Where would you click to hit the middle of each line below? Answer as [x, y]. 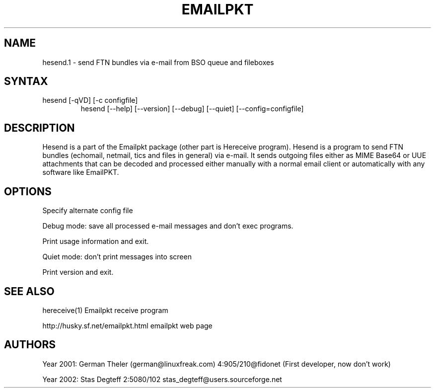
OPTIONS [28, 191]
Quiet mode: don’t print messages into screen [117, 257]
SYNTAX [26, 81]
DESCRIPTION [39, 128]
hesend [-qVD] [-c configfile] [90, 100]
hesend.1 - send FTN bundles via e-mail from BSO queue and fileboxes [158, 62]
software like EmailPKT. [81, 172]
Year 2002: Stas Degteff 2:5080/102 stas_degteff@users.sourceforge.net [162, 379]
